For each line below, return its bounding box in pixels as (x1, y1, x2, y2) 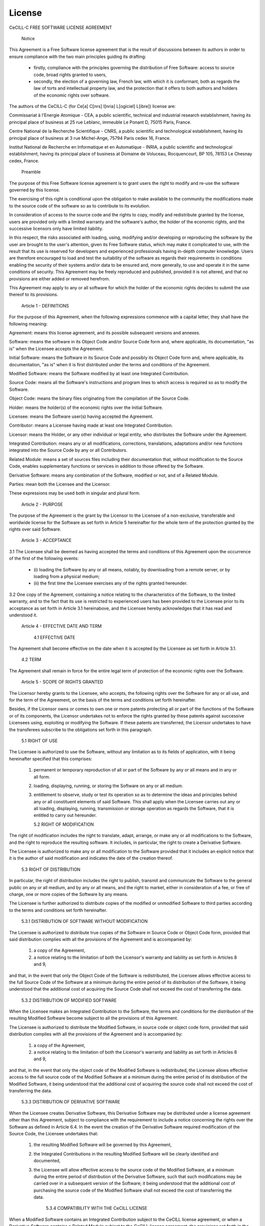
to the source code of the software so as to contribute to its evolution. (9, 203, 151, 208)
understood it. (9, 612, 38, 618)
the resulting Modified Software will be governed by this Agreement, (33, 1142, 172, 1148)
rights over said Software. (9, 526, 61, 532)
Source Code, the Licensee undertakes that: (9, 1130, 98, 1136)
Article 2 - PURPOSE (21, 501, 63, 507)
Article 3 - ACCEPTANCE (21, 537, 72, 543)
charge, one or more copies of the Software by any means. (9, 892, 129, 897)
